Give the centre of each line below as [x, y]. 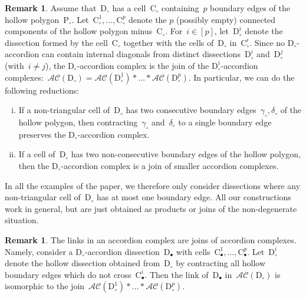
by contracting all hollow [221, 263]
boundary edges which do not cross [68, 274]
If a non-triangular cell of [64, 110]
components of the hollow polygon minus [79, 31]
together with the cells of [169, 42]
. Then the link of [177, 274]
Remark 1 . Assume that [51, 8]
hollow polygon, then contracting [78, 122]
